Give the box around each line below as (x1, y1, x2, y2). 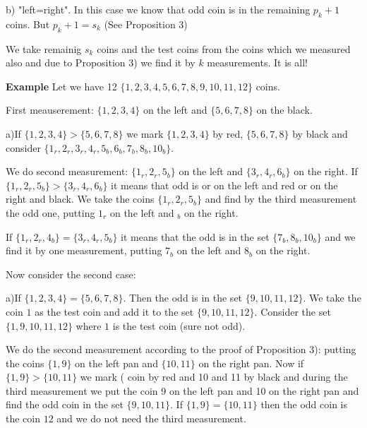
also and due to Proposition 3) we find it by (6, 55, 195, 70)
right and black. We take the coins (6, 191, 155, 206)
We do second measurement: (6, 164, 128, 179)
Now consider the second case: (6, 266, 136, 281)
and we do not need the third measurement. (56, 411, 246, 426)
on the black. (256, 102, 313, 117)
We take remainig (6, 41, 82, 56)
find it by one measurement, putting (6, 243, 162, 258)
